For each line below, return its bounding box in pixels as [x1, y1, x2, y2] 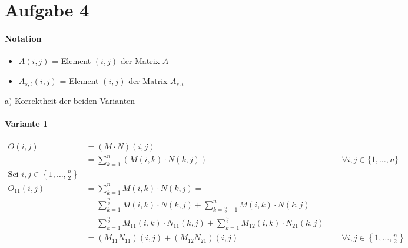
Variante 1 [5, 118, 48, 130]
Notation [5, 32, 42, 44]
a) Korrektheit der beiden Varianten [5, 95, 135, 107]
